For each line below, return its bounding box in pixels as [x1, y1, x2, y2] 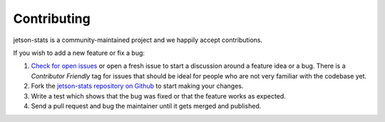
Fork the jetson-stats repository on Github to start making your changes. [31, 82, 244, 91]
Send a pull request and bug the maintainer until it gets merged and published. [31, 101, 262, 110]
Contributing [13, 11, 91, 26]
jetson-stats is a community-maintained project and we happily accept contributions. [13, 36, 263, 44]
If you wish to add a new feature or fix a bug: [13, 49, 145, 57]
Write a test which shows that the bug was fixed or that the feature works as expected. [31, 91, 287, 100]
